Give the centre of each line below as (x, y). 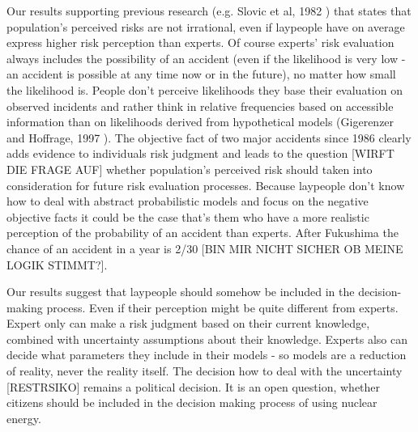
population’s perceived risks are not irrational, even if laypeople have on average (206, 26)
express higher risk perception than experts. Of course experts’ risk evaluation (200, 42)
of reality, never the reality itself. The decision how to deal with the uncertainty (205, 371)
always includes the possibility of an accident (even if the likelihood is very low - (206, 58)
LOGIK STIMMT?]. (57, 264)
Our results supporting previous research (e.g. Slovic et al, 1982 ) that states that (209, 11)
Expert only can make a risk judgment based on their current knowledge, (188, 323)
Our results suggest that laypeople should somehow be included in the (181, 292)
